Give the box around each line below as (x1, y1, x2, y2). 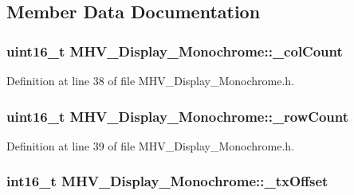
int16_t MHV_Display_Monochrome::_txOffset (6, 171, 328, 191)
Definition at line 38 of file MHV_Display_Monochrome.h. (6, 72, 295, 88)
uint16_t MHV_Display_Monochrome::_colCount (6, 41, 343, 60)
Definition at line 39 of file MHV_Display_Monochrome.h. (6, 137, 295, 154)
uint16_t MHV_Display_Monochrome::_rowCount (6, 106, 349, 126)
